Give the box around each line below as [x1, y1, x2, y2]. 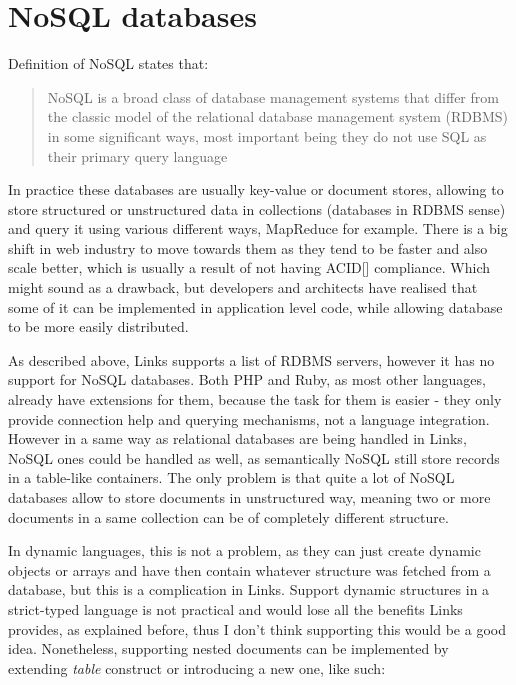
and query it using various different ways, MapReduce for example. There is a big [8, 218, 508, 239]
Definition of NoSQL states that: [8, 53, 209, 74]
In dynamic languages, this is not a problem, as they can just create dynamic [8, 540, 481, 561]
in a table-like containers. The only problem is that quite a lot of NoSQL [8, 467, 455, 488]
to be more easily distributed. [8, 316, 189, 337]
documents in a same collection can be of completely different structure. [8, 506, 449, 527]
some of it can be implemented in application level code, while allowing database [8, 296, 503, 317]
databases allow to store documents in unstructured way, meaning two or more [8, 487, 491, 507]
